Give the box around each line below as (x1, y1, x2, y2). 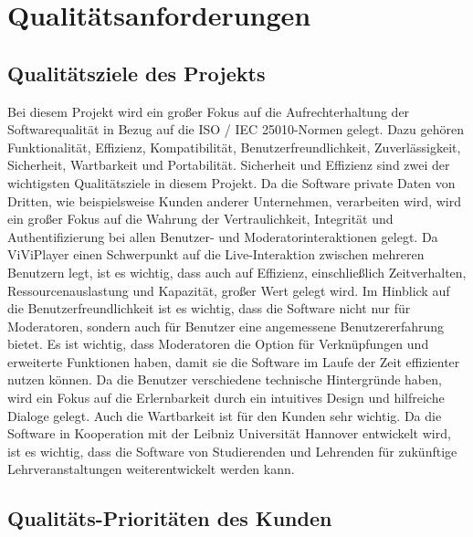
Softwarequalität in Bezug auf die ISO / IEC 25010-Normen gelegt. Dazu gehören (7, 120, 465, 139)
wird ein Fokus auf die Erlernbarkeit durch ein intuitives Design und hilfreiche (7, 388, 445, 407)
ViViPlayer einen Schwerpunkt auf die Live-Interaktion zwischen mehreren (7, 245, 425, 264)
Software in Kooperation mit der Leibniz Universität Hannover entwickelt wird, (7, 424, 451, 443)
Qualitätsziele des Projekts (7, 58, 266, 87)
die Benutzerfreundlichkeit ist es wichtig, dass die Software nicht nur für (7, 299, 411, 318)
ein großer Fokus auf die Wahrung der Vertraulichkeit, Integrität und (7, 209, 394, 228)
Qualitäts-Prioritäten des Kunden (7, 504, 332, 532)
